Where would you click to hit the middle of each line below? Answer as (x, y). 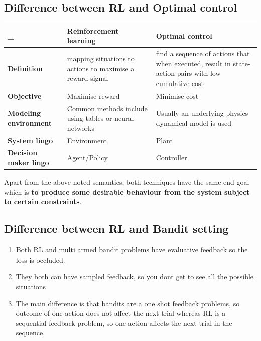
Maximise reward (93, 95)
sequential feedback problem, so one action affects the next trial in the (124, 323)
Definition (25, 68)
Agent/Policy (87, 158)
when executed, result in (193, 63)
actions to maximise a (101, 68)
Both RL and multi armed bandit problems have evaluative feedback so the (132, 250)
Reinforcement (93, 30)
